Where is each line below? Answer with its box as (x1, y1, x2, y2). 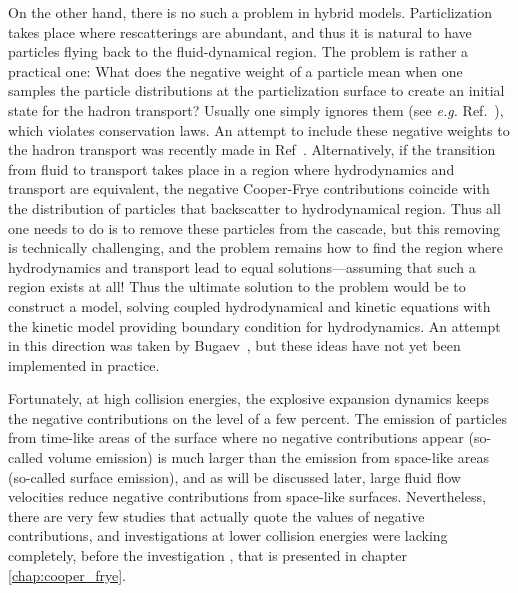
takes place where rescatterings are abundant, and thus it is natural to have (8, 21, 472, 42)
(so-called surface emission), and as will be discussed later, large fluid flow (8, 466, 461, 487)
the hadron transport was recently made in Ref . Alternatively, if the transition (8, 139, 496, 160)
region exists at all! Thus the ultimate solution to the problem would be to (8, 276, 466, 297)
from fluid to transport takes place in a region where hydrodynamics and (8, 158, 455, 179)
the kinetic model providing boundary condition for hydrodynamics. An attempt (8, 315, 501, 336)
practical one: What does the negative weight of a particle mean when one (8, 60, 463, 81)
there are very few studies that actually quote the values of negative (8, 505, 425, 526)
